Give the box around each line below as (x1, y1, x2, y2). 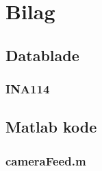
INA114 (5, 80, 50, 98)
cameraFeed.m (5, 152, 86, 169)
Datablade (5, 44, 79, 65)
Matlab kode (5, 116, 97, 137)
